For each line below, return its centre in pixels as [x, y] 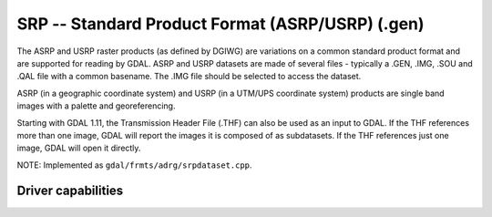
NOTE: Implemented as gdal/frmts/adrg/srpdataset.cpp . [134, 165]
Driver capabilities [70, 191]
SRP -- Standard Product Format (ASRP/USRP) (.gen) [220, 24]
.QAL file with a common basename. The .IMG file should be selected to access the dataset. [189, 77]
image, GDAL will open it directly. [79, 148]
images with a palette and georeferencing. [96, 106]
